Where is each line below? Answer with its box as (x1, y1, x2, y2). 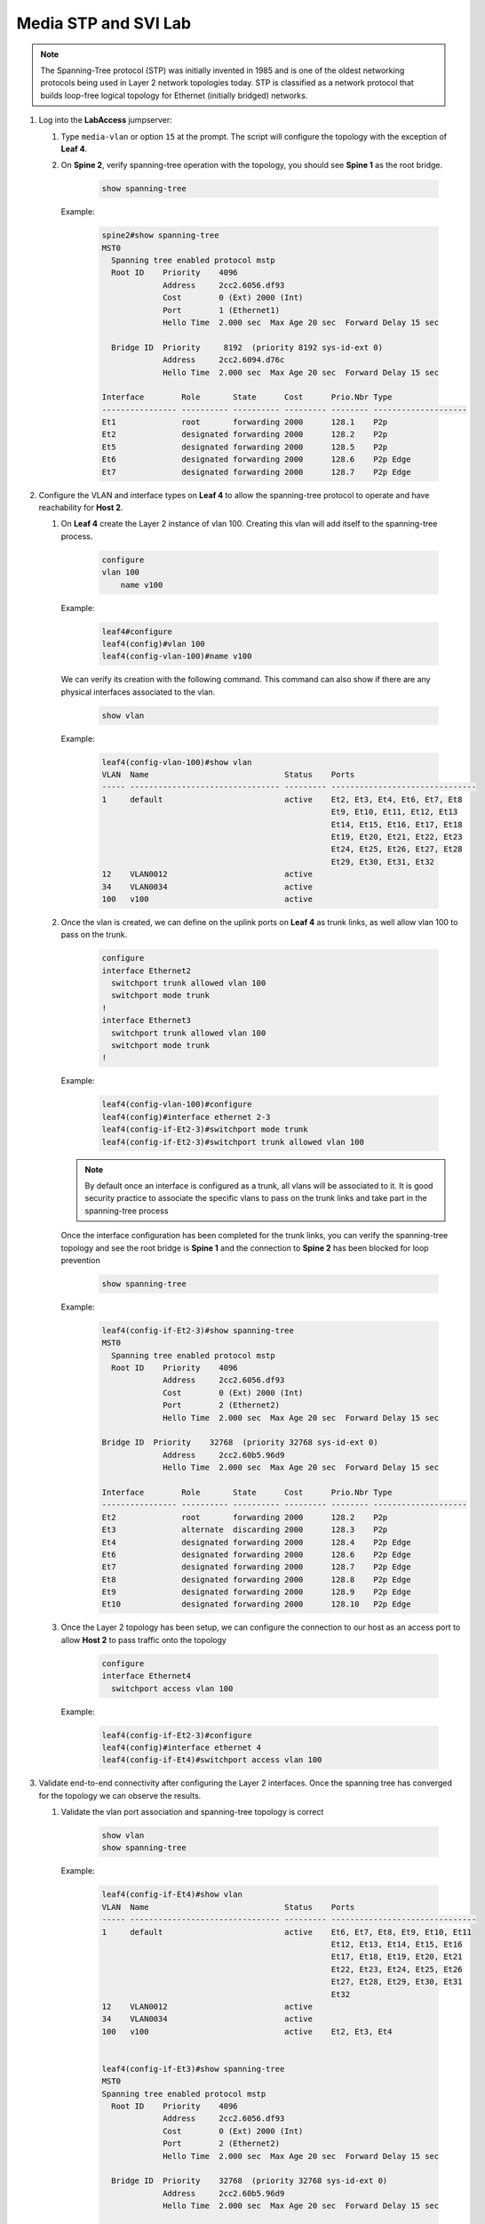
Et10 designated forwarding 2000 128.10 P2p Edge (101, 1600, 411, 1609)
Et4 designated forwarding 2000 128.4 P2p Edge (101, 1537, 411, 1547)
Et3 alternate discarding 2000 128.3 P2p (101, 1525, 388, 1535)
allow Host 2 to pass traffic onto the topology (60, 1634, 227, 1645)
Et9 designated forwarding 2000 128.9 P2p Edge (101, 1587, 411, 1597)
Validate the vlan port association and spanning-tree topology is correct (60, 1807, 324, 1817)
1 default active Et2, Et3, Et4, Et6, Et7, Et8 (101, 794, 463, 804)
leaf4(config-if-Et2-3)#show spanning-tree (101, 1326, 295, 1335)
